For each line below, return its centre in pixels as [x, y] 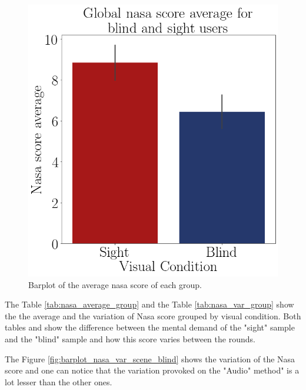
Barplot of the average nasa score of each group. [115, 284]
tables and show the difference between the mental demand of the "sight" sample [150, 327]
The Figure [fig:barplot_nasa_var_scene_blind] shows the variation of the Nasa [150, 358]
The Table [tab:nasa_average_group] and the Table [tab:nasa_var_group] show [149, 304]
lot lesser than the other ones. [59, 381]
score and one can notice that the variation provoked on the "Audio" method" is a [152, 370]
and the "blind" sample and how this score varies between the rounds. [130, 339]
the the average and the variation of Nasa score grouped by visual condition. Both [153, 315]
